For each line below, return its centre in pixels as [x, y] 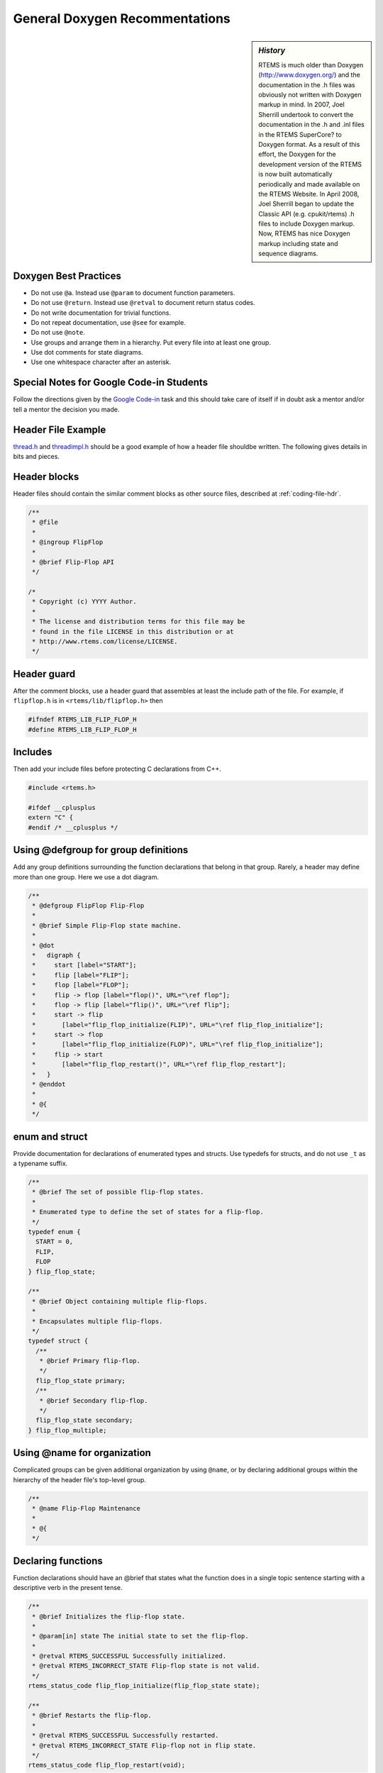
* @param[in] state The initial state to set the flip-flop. [140, 1636]
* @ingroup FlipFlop [68, 542]
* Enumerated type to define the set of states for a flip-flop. [148, 1212]
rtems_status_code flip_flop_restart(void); [107, 1765]
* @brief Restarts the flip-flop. [92, 1716]
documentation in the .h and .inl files [312, 125]
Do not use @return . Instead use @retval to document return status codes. [143, 303]
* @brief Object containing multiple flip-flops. [120, 1301]
